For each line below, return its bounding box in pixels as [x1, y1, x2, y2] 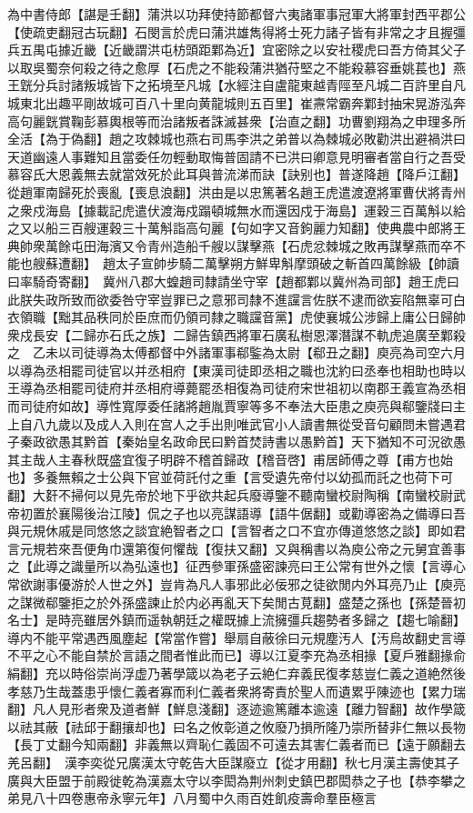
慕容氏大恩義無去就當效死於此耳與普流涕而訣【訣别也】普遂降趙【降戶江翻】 [7, 165, 466, 184]
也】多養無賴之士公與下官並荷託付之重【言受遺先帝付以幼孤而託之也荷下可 [7, 467, 453, 487]
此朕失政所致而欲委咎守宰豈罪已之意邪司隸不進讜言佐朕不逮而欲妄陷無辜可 [7, 289, 453, 308]
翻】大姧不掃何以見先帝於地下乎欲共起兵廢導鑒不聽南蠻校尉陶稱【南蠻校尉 [7, 486, 453, 505]
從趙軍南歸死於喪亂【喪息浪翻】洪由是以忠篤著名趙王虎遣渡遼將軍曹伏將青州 [7, 182, 466, 201]
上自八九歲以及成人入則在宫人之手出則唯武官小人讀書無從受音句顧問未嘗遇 [7, 414, 453, 433]
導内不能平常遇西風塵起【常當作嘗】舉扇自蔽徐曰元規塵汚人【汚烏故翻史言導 [7, 627, 466, 647]
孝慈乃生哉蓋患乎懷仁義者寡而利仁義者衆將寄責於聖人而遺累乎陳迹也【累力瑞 [7, 681, 466, 700]
